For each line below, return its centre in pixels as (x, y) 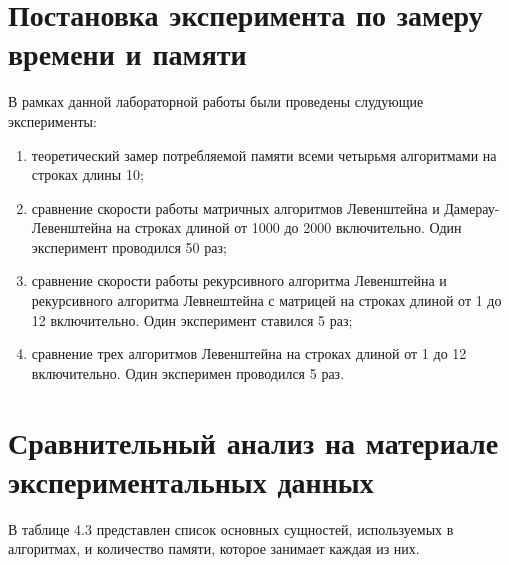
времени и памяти (127, 53)
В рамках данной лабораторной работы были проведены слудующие (216, 101)
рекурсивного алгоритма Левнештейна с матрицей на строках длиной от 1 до (266, 300)
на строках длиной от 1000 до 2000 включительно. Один (289, 227)
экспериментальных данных (191, 480)
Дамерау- (472, 207)
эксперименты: (52, 120)
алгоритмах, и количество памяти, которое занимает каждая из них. (214, 548)
